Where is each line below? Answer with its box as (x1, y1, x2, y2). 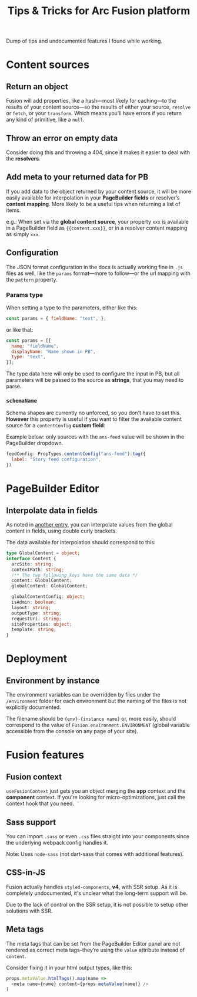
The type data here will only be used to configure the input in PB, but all (6, 370, 180, 377)
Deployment (6, 652, 68, 665)
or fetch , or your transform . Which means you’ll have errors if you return (6, 110, 182, 117)
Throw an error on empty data (6, 133, 118, 143)
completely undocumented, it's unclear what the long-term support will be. (6, 890, 188, 897)
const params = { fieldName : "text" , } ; (6, 315, 107, 321)
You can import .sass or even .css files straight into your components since (6, 833, 190, 840)
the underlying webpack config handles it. (6, 839, 108, 846)
